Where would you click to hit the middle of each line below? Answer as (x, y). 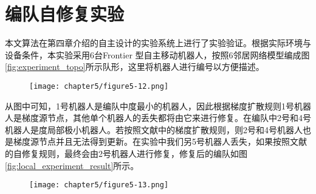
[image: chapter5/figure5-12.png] (99, 86)
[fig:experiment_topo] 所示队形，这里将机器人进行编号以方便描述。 (135, 67)
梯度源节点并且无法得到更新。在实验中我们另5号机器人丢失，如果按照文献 (160, 141)
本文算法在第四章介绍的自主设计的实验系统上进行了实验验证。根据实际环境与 (158, 43)
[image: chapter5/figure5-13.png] (99, 185)
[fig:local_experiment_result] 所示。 (72, 165)
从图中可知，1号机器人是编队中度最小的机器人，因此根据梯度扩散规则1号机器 (158, 106)
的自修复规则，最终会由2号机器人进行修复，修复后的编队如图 (126, 153)
